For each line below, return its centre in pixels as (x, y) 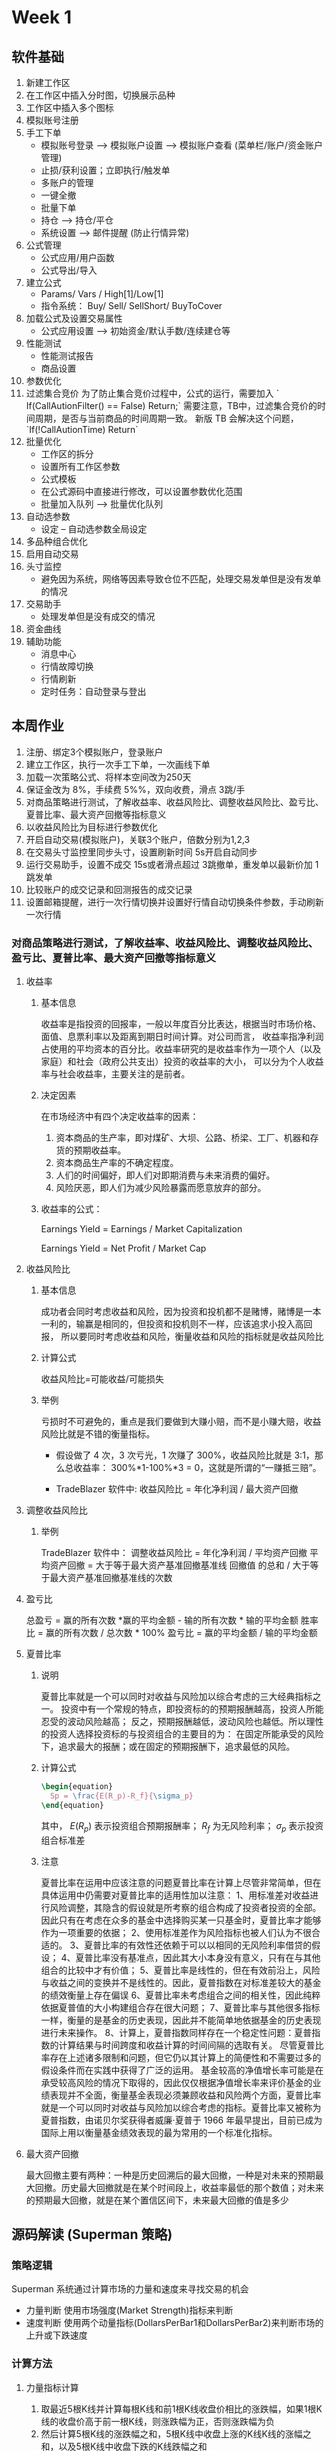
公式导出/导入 (69, 270)
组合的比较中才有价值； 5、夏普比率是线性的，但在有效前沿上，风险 (180, 1970)
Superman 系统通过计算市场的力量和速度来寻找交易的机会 (130, 2289)
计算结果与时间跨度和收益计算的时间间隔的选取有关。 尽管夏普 (187, 2045)
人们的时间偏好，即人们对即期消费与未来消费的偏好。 (165, 1175)
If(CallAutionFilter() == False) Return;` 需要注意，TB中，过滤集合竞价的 (171, 405)
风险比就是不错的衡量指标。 (98, 1434)
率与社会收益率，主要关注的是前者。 (115, 1074)
